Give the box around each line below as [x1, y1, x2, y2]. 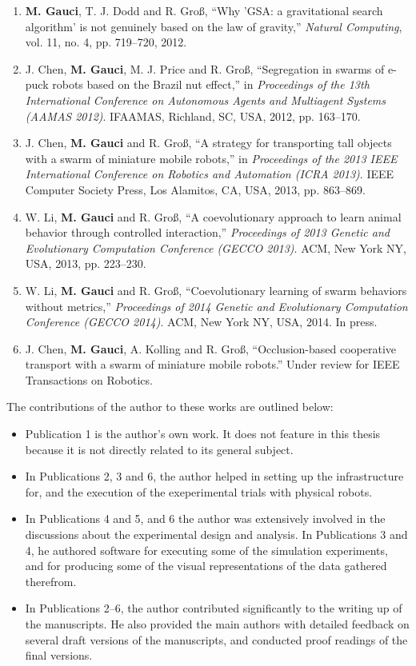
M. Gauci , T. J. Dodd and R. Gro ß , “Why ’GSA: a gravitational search [25, 2, 383, 18]
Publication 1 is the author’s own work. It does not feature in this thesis [25, 425, 381, 442]
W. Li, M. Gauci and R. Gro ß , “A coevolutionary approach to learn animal [25, 208, 402, 225]
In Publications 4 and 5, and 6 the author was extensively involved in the [25, 510, 386, 527]
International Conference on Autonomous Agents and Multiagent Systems [25, 91, 386, 108]
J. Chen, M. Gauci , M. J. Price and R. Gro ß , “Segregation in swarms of [25, 60, 385, 77]
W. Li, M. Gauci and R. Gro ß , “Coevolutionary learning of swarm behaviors [25, 281, 407, 298]
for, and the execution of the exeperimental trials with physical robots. [25, 483, 373, 500]
